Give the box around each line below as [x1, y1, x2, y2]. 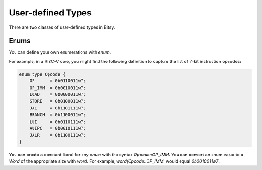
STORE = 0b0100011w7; [29, 98, 86, 104]
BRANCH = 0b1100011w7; [29, 112, 86, 118]
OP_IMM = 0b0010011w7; [29, 85, 86, 91]
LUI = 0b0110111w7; [29, 119, 86, 124]
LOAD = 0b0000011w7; [29, 92, 86, 97]
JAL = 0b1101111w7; [29, 105, 86, 111]
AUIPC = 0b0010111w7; [29, 125, 86, 131]
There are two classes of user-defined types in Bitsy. [9, 24, 115, 30]
